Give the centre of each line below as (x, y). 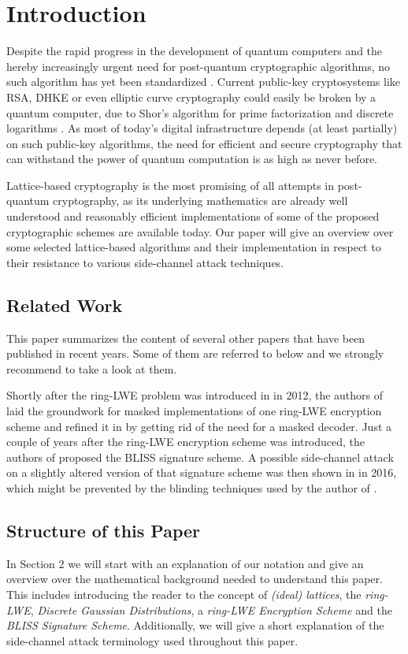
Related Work (65, 305)
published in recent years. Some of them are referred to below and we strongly (195, 353)
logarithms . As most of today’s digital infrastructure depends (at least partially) (202, 128)
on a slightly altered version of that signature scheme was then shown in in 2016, (202, 472)
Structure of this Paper (104, 530)
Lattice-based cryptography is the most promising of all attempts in (171, 185)
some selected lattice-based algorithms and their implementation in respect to (194, 247)
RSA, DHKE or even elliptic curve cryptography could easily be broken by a (191, 97)
